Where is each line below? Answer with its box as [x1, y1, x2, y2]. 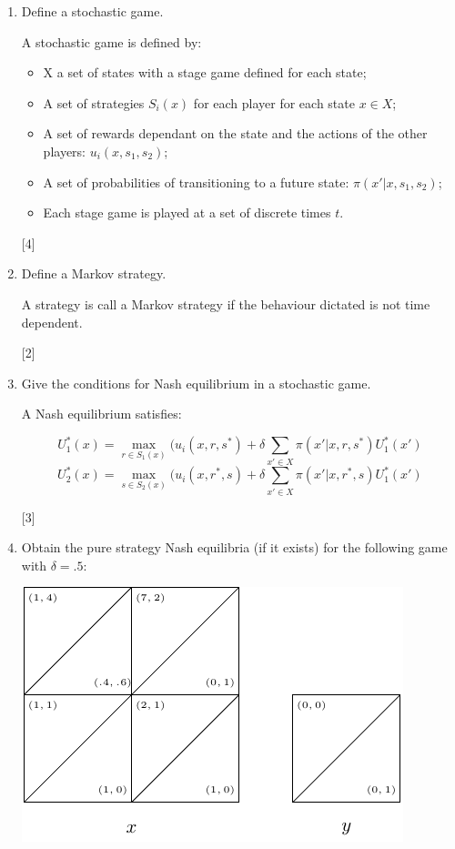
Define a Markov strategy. [21, 264, 167, 283]
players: [43, 141, 86, 160]
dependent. [21, 312, 83, 331]
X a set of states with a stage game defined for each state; [43, 63, 367, 82]
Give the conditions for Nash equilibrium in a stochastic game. [21, 373, 371, 392]
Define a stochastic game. [21, 2, 164, 20]
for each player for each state [193, 93, 355, 112]
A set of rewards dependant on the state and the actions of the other [43, 124, 428, 143]
